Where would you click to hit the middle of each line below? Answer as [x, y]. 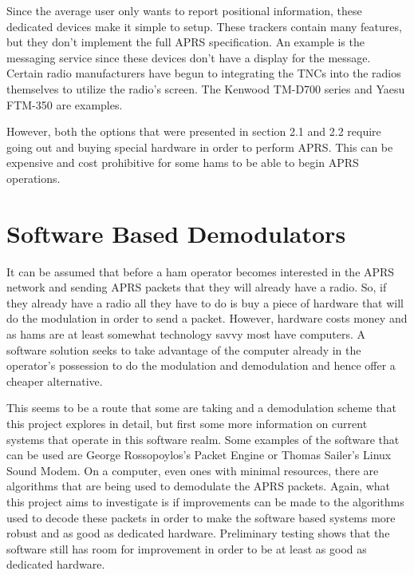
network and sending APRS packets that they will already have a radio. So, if [197, 287]
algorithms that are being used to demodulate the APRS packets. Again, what [198, 486]
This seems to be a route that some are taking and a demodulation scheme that [201, 408]
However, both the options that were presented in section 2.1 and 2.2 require [194, 131]
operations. [34, 178]
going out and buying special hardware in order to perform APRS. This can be [200, 147]
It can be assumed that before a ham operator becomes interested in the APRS [201, 271]
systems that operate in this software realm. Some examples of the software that [203, 439]
